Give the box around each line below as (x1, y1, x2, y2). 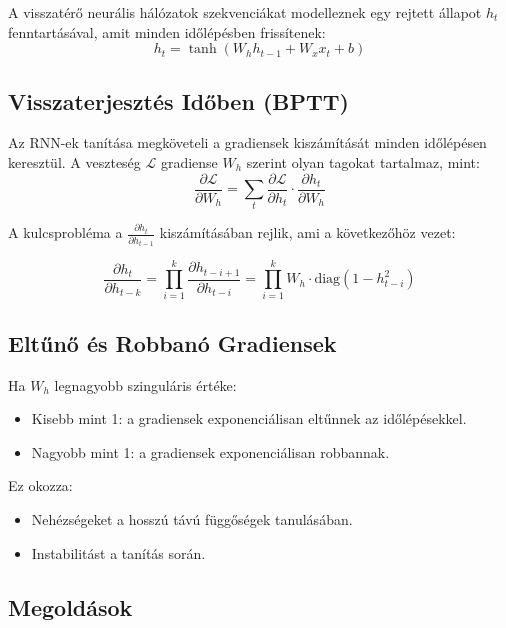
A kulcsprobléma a (8, 222, 123, 243)
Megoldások (8, 591, 133, 622)
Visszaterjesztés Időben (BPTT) (8, 85, 349, 116)
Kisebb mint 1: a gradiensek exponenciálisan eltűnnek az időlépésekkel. (31, 408, 467, 429)
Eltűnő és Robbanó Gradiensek (8, 327, 337, 358)
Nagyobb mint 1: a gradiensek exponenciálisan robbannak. (31, 441, 390, 462)
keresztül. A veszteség (8, 151, 141, 172)
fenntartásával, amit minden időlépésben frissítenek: (8, 21, 326, 42)
